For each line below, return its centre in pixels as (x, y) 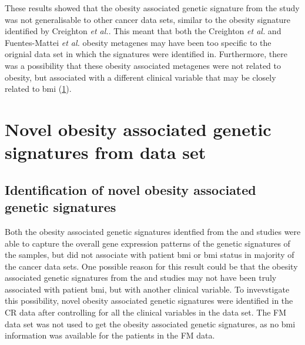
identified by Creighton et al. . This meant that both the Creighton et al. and (143, 31)
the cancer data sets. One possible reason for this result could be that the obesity (151, 266)
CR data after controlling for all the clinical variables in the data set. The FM (146, 312)
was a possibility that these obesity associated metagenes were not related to (143, 65)
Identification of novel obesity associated (130, 189)
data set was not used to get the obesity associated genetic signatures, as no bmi (150, 324)
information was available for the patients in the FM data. (110, 335)
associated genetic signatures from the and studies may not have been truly (141, 278)
